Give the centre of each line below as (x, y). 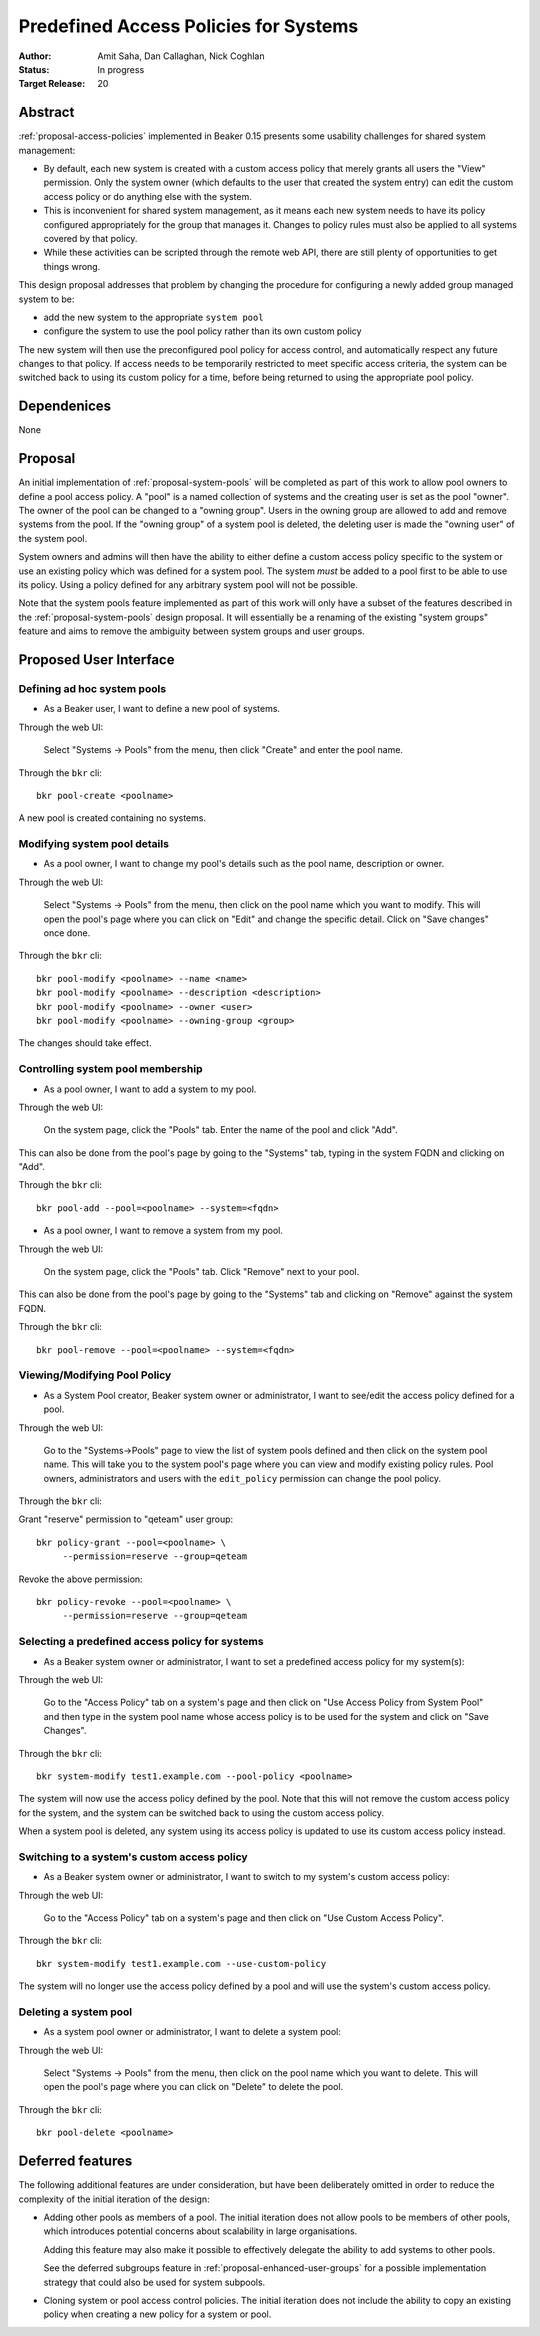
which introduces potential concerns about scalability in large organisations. (200, 2231)
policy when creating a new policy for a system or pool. (157, 2314)
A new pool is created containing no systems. (112, 818)
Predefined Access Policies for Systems (188, 26)
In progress (121, 69)
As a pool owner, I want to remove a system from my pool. (163, 1231)
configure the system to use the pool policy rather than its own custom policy (202, 331)
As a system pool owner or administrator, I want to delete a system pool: (192, 2032)
